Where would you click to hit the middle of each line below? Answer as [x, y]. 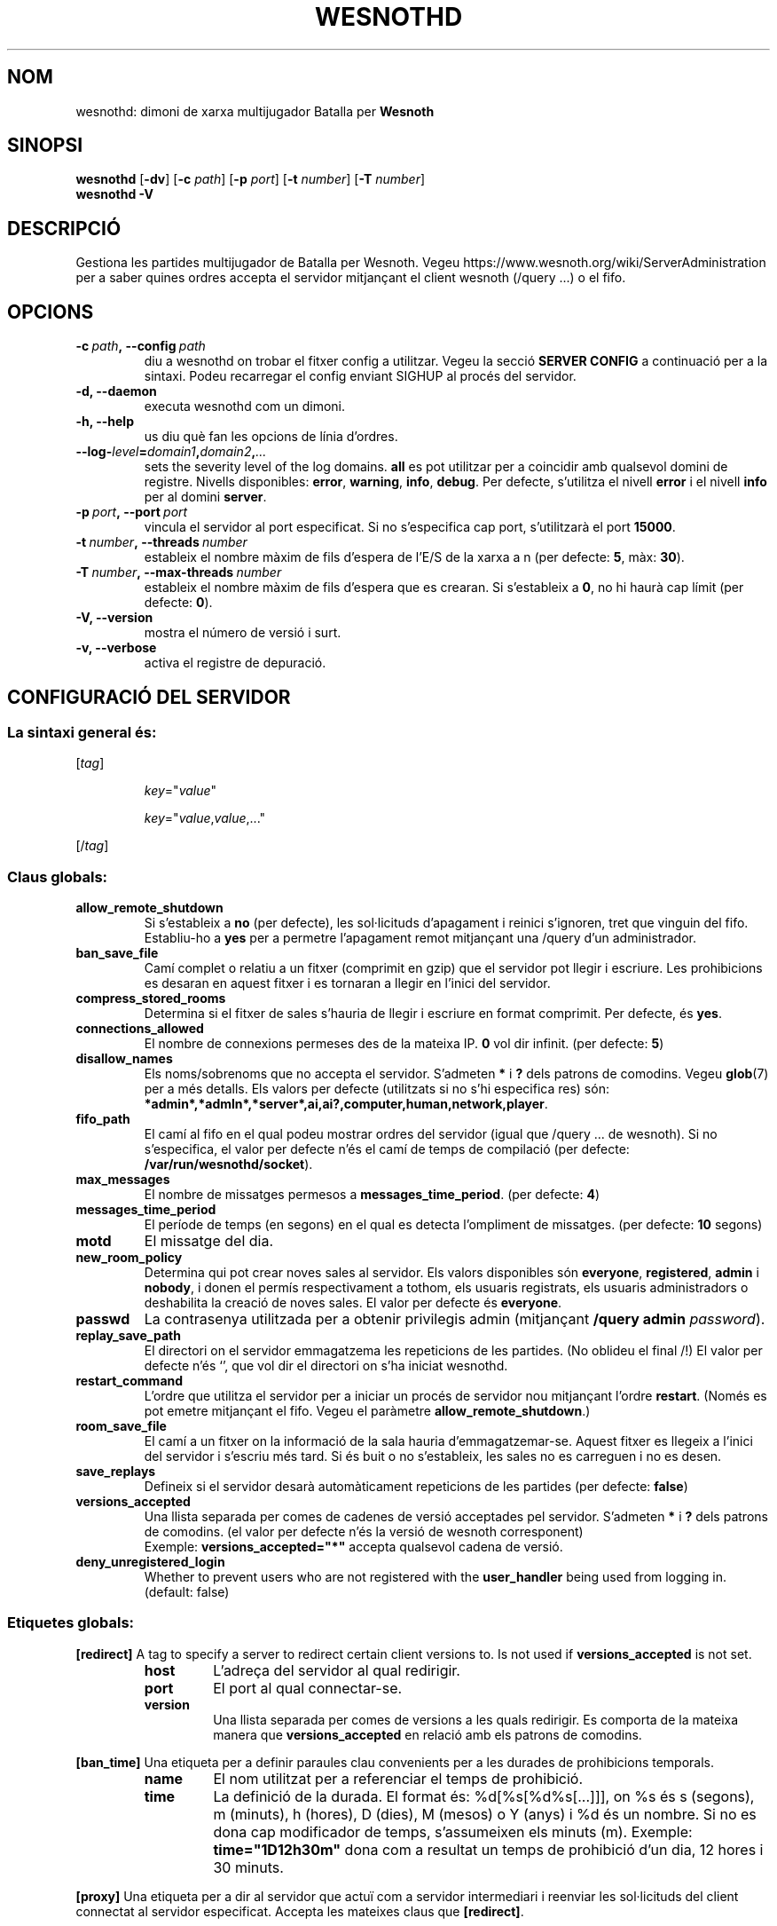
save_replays [116, 1472]
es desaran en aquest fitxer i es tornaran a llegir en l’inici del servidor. [347, 983]
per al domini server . [205, 497]
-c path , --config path [141, 346]
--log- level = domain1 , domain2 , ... [171, 452]
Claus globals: [58, 876]
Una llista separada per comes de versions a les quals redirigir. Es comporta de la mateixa [476, 1719]
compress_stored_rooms [151, 999]
